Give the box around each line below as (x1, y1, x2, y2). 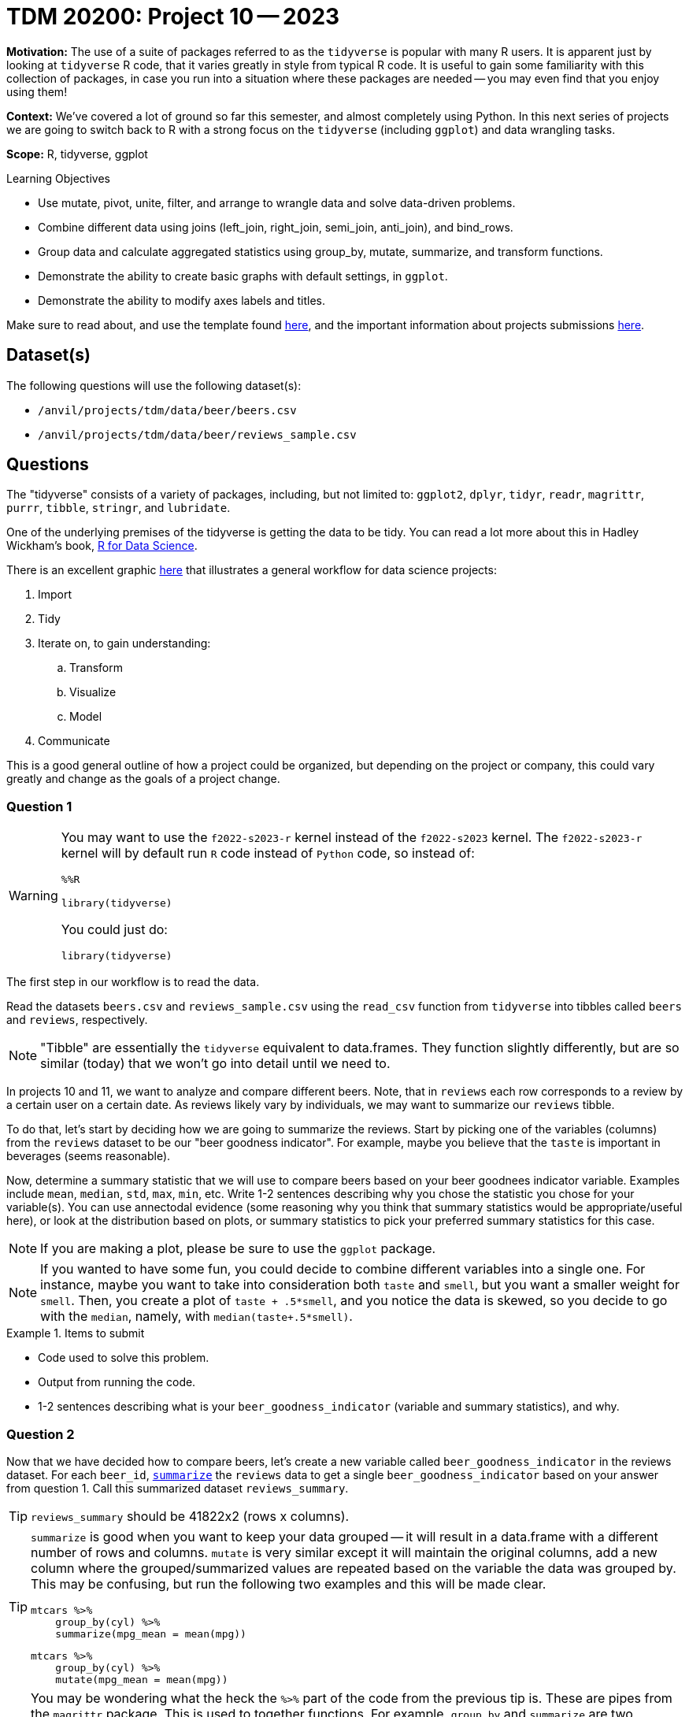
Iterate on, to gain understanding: (38, 636, 211, 651)
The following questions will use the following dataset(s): (6, 378, 302, 392)
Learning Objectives (6, 171, 110, 185)
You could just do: (61, 922, 168, 938)
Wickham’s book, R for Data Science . (6, 539, 198, 553)
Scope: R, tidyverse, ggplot (6, 146, 148, 161)
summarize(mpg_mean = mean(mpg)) (55, 1627, 246, 1640)
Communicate (38, 734, 110, 748)
